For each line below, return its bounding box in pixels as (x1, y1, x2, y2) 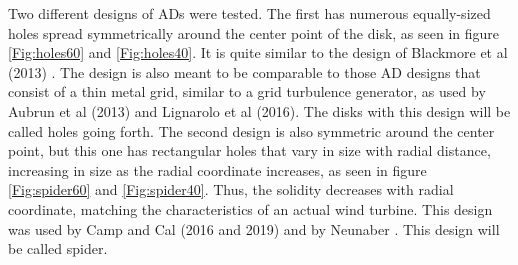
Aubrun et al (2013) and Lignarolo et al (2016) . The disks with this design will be (8, 100, 511, 121)
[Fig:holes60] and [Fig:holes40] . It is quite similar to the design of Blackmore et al (8, 42, 508, 63)
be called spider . (8, 238, 108, 259)
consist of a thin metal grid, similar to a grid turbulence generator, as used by (8, 81, 486, 102)
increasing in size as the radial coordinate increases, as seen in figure (8, 159, 427, 180)
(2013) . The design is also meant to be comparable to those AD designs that (8, 61, 481, 82)
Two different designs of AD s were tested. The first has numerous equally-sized (8, 3, 491, 23)
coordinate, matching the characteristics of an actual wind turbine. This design (8, 198, 493, 219)
